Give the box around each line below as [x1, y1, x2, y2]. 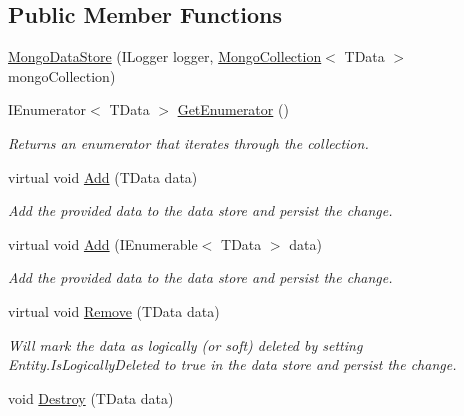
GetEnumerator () [177, 99, 289, 120]
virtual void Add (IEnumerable [8, 233, 198, 254]
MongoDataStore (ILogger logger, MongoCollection [8, 46, 322, 67]
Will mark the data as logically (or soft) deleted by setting [8, 334, 363, 355]
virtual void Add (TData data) [8, 166, 198, 187]
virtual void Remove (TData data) [8, 300, 220, 321]
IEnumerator [8, 99, 87, 120]
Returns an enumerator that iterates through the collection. [8, 132, 369, 153]
